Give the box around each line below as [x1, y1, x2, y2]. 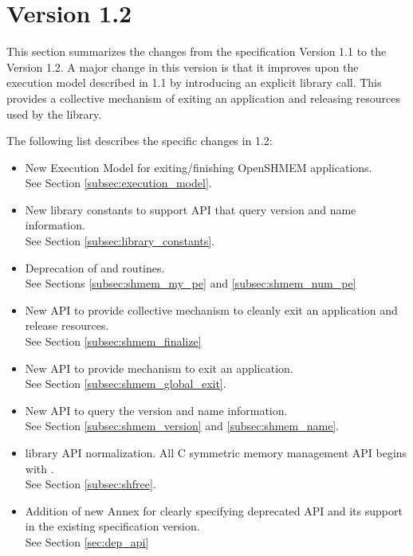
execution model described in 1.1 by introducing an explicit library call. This [6, 74, 382, 91]
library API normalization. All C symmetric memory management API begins [25, 444, 407, 460]
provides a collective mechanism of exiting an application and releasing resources [6, 89, 401, 106]
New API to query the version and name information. [25, 401, 288, 418]
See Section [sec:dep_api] [25, 533, 149, 550]
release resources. [25, 317, 109, 334]
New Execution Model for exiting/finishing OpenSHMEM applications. [25, 159, 372, 175]
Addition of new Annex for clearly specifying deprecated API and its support [25, 502, 403, 519]
